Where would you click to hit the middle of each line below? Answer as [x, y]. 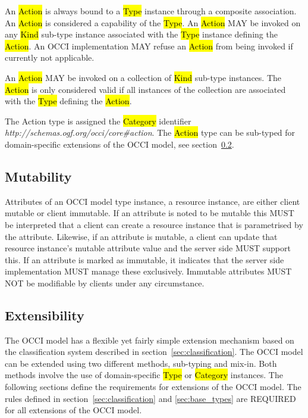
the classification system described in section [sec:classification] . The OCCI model [154, 352]
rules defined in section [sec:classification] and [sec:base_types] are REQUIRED [150, 398]
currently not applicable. [50, 57]
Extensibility [45, 315]
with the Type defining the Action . [68, 101]
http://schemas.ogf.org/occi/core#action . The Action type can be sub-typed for [150, 132]
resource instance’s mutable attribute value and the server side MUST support [148, 248]
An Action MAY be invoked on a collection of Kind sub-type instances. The [143, 77]
